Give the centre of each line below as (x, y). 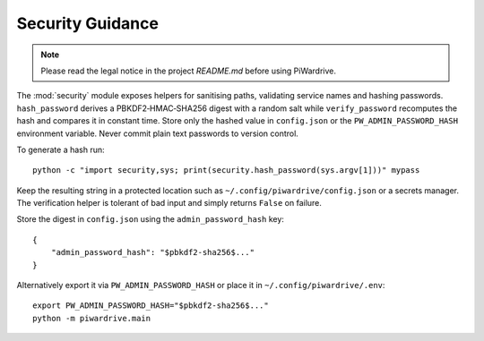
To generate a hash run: (60, 149)
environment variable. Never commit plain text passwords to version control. (158, 133)
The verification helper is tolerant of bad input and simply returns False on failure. (169, 203)
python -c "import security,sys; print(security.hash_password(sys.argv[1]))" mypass (226, 170)
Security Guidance (87, 23)
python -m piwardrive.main (92, 318)
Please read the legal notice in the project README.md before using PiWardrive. (188, 71)
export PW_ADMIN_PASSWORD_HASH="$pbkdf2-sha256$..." (151, 306)
